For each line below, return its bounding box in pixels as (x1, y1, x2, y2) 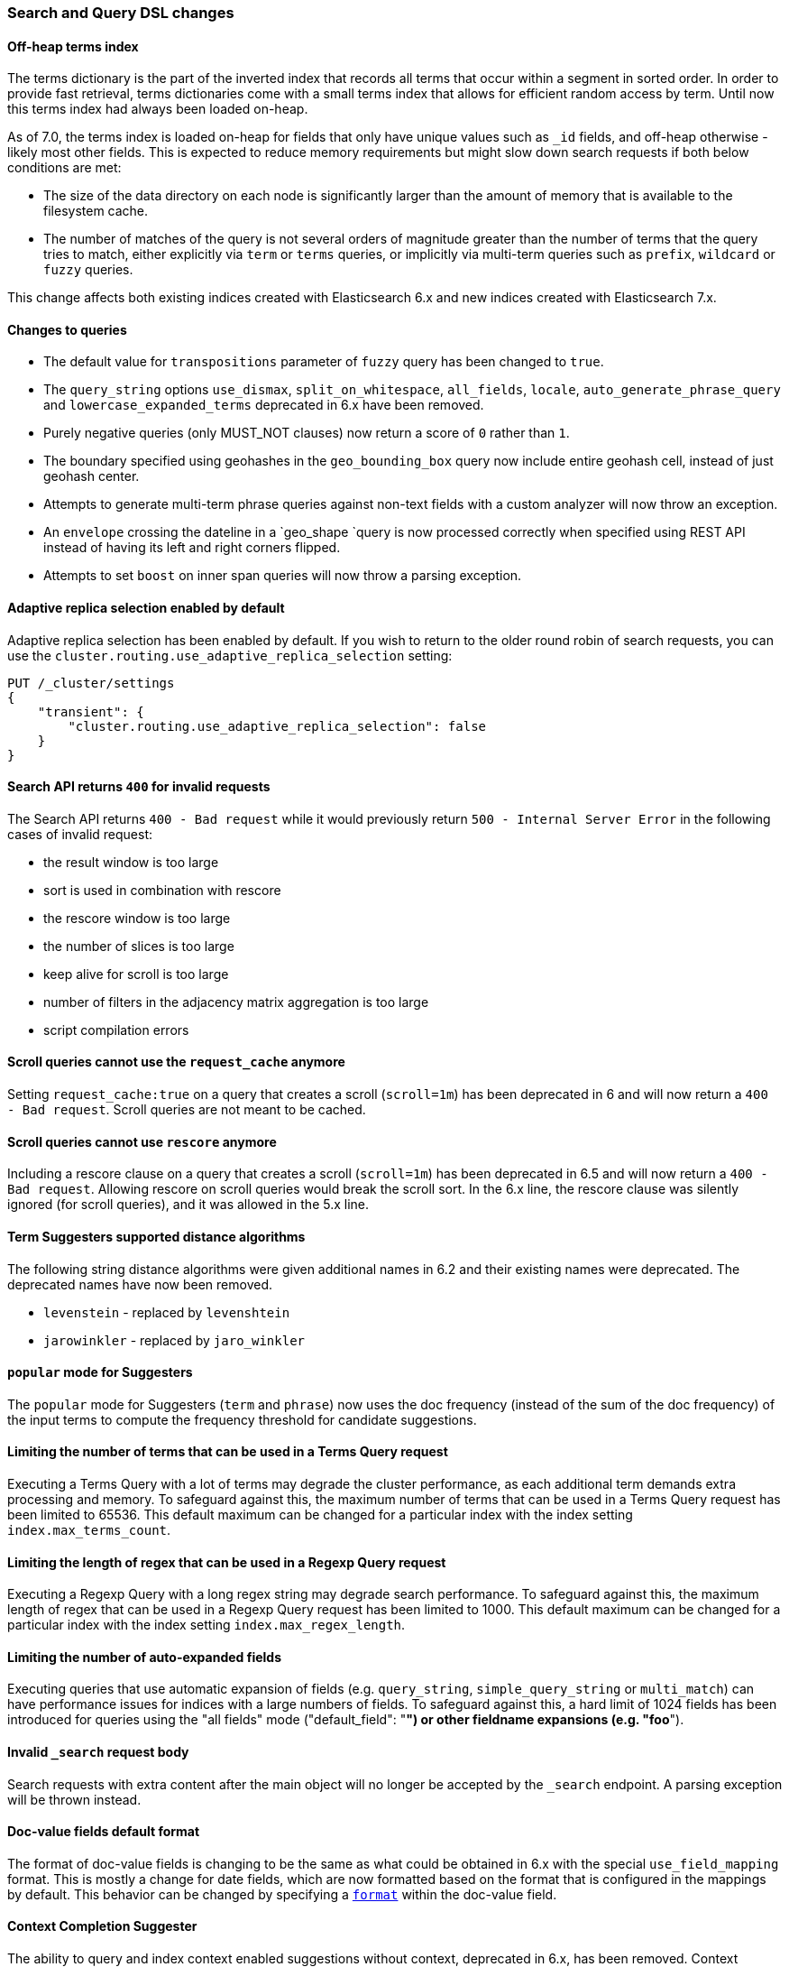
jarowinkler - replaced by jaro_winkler (43, 1332, 305, 1348)
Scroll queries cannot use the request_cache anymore (7, 1054, 345, 1070)
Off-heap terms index (7, 38, 139, 54)
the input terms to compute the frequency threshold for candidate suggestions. (7, 1411, 477, 1427)
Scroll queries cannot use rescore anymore (7, 1133, 277, 1150)
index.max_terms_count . (7, 1521, 171, 1538)
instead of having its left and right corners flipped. (43, 540, 341, 556)
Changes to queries (7, 321, 127, 337)
